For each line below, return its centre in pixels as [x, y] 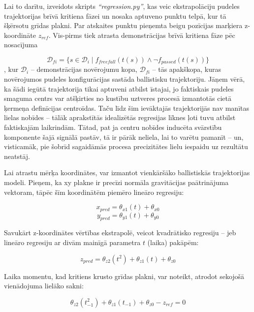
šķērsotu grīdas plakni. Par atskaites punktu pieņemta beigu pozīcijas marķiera [123, 25]
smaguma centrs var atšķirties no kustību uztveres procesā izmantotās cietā [118, 98]
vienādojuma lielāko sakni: [44, 286]
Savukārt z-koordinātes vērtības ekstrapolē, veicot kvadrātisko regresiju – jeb [120, 233]
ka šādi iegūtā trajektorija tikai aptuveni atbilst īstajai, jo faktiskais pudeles [119, 88]
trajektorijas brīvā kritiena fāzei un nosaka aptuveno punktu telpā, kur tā [115, 16]
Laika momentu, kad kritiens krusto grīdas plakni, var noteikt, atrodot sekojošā [124, 276]
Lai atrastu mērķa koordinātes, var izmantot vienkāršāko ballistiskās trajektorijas [127, 172]
